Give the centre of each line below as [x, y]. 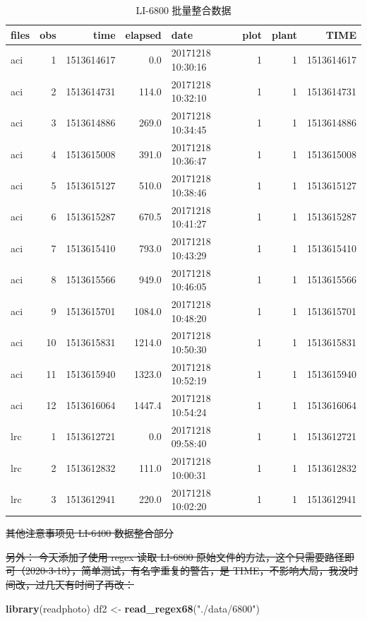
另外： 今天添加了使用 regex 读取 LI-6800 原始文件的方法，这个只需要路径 [175, 556]
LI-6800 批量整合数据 [183, 10]
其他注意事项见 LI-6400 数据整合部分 [90, 533]
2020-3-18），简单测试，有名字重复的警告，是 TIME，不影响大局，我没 [187, 570]
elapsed [143, 34]
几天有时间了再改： [89, 585]
